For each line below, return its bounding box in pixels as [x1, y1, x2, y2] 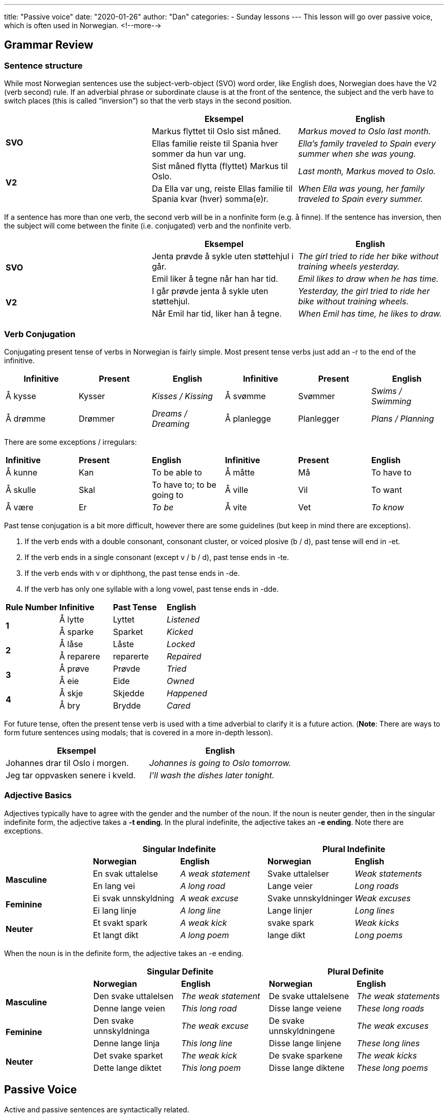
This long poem [181, 1062, 241, 1073]
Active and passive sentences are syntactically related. [4, 1105, 189, 1114]
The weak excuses [356, 1020, 429, 1031]
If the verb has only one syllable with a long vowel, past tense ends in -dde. [25, 584, 279, 593]
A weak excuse [180, 893, 239, 903]
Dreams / [151, 408, 188, 419]
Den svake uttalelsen [93, 990, 174, 1001]
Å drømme [6, 413, 46, 424]
